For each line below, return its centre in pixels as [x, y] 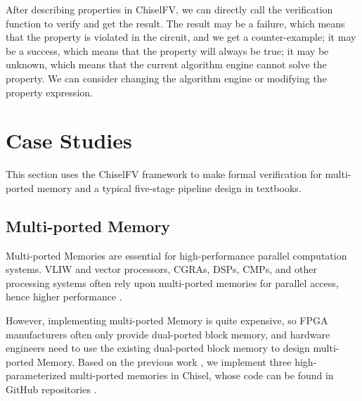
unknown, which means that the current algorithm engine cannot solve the [166, 64]
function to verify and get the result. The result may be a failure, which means [175, 23]
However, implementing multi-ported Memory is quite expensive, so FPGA [167, 320]
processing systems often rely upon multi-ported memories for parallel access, [172, 282]
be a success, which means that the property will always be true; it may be [167, 50]
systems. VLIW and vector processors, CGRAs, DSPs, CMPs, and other [161, 269]
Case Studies [69, 140]
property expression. [49, 92]
